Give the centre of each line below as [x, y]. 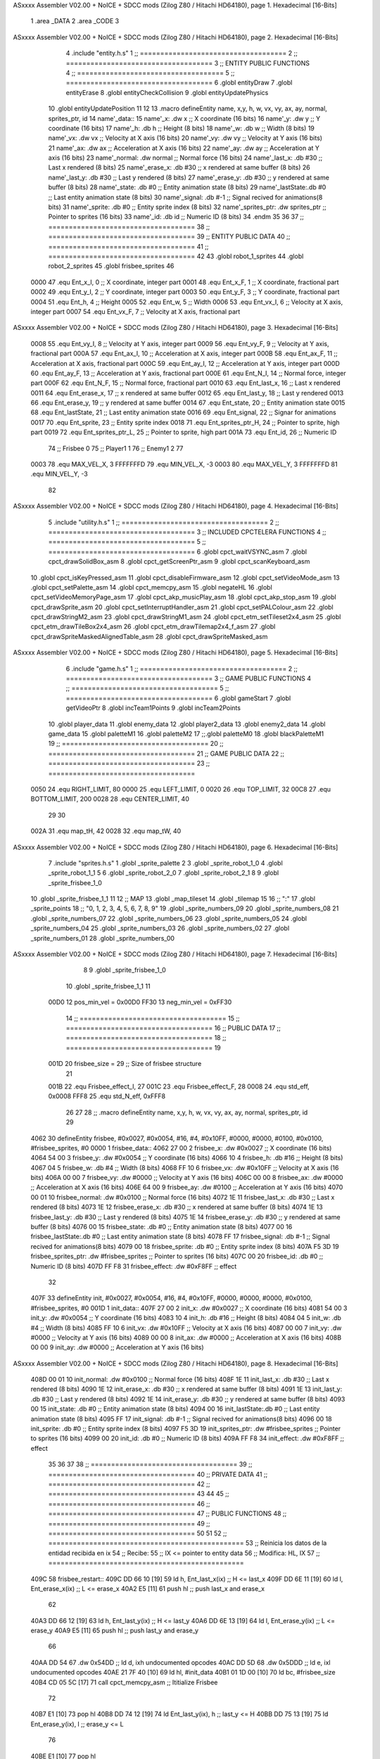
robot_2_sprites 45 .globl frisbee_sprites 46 [111, 266]
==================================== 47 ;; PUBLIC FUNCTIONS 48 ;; [167, 1513]
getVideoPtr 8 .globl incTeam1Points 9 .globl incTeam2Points [153, 708]
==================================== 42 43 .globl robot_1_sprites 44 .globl [176, 256]
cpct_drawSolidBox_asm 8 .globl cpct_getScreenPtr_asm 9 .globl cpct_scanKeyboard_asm [179, 561]
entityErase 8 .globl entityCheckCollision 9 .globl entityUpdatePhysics [167, 92]
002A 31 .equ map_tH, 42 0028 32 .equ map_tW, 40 [106, 831]
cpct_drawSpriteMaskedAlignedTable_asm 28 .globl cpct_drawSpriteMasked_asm [149, 636]
